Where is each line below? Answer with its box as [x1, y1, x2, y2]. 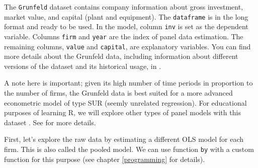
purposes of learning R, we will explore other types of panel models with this [4, 107, 241, 118]
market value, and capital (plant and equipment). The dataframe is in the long [4, 11, 248, 22]
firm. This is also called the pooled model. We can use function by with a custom [4, 144, 254, 154]
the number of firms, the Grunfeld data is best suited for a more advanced [4, 88, 233, 98]
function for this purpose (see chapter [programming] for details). [4, 153, 205, 164]
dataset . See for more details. [4, 117, 96, 127]
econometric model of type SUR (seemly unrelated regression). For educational [4, 97, 247, 108]
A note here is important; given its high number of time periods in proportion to [4, 77, 253, 88]
